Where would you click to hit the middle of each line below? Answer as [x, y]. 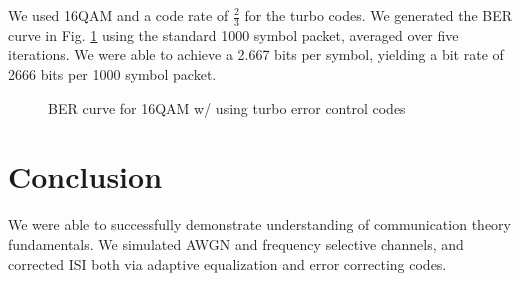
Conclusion [85, 176]
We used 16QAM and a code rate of [118, 15]
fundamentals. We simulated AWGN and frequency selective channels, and [236, 243]
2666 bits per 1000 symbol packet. [112, 74]
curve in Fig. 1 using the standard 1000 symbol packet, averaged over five [233, 34]
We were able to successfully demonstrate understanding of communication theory [259, 224]
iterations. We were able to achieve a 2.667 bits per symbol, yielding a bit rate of [256, 54]
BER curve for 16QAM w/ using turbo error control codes [227, 107]
